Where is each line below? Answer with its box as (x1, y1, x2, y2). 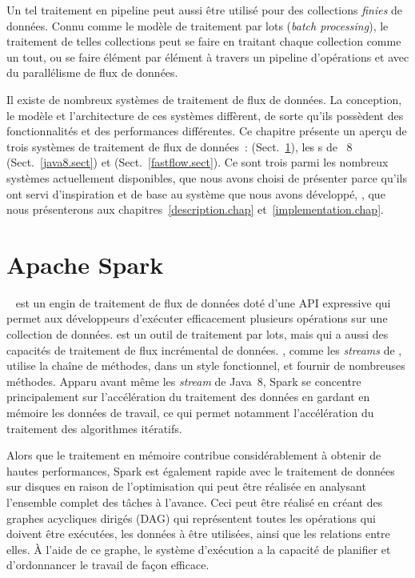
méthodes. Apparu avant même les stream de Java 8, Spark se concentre (6, 372, 361, 389)
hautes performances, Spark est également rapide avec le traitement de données (6, 462, 395, 479)
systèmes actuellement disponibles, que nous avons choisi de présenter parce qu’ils (6, 169, 407, 186)
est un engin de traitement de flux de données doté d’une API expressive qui (15, 294, 391, 311)
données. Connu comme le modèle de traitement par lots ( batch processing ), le (6, 17, 389, 34)
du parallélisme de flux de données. (6, 64, 178, 81)
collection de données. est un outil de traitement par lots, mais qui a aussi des (6, 326, 389, 343)
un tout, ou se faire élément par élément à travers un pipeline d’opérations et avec (6, 48, 409, 65)
